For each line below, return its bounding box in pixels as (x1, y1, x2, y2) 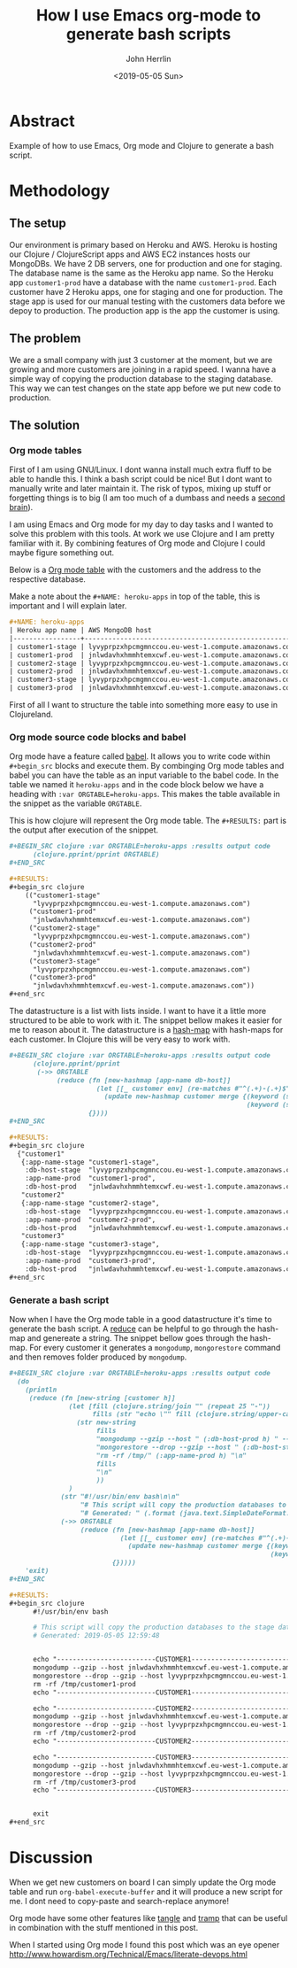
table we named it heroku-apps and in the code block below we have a (9, 779, 264, 790)
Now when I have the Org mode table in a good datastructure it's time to (9, 1314, 272, 1325)
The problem (9, 331, 81, 346)
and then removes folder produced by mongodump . (9, 1352, 187, 1362)
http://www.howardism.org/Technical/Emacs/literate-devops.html (9, 1949, 247, 1959)
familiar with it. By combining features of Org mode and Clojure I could (9, 538, 266, 549)
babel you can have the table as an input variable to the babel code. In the (9, 770, 279, 780)
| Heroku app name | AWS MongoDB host (9, 626, 152, 635)
